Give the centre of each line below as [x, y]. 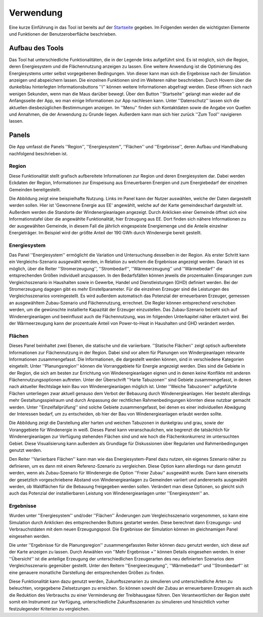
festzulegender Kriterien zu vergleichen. [49, 609]
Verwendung [36, 13]
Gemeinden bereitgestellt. [35, 189]
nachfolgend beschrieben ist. [38, 153]
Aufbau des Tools [36, 48]
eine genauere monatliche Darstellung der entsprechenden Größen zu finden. [87, 572]
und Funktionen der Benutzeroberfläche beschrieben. [63, 34]
